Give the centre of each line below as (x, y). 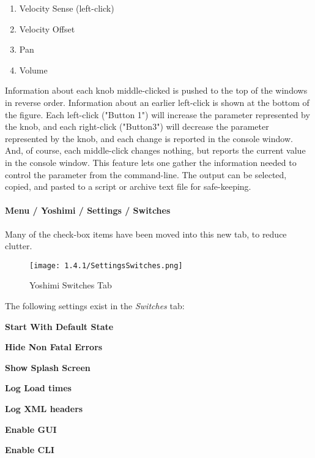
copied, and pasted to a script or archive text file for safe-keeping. (128, 186)
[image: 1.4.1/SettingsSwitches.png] (106, 265)
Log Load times (38, 388)
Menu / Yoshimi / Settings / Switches (88, 210)
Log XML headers (44, 408)
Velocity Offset (47, 28)
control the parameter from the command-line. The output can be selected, (146, 174)
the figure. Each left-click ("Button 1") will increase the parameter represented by (157, 114)
